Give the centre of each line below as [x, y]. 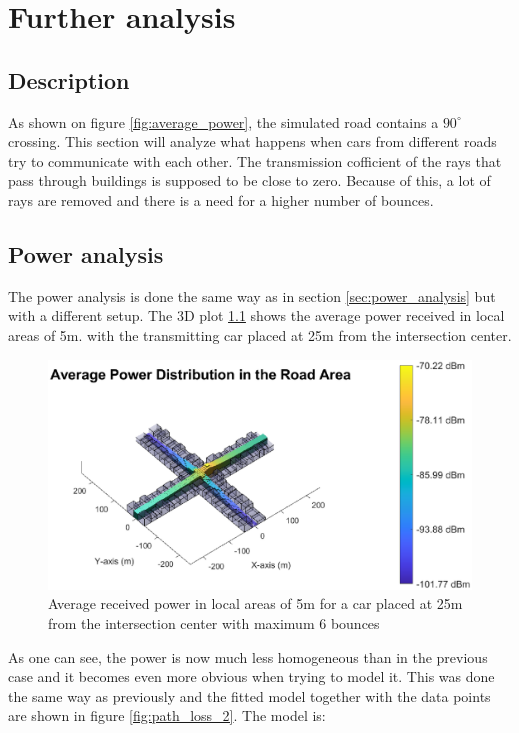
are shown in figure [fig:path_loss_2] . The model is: [167, 715]
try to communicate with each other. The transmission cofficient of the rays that [255, 160]
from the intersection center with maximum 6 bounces [214, 622]
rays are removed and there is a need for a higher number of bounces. [221, 199]
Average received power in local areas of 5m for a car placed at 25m [255, 603]
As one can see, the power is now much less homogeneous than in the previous [248, 656]
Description [69, 79]
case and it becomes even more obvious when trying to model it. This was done [251, 676]
